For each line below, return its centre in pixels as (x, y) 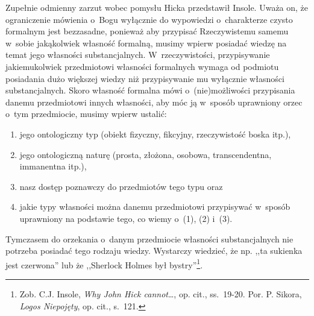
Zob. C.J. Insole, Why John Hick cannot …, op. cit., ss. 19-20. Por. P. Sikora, (161, 293)
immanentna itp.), (53, 166)
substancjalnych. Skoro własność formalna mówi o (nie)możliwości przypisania (150, 90)
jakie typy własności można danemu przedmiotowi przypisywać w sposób (155, 207)
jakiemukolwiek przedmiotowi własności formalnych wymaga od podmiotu (142, 66)
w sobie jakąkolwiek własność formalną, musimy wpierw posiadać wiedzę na (146, 43)
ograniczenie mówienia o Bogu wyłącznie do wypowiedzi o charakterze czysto (149, 19)
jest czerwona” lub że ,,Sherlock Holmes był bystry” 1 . (104, 264)
